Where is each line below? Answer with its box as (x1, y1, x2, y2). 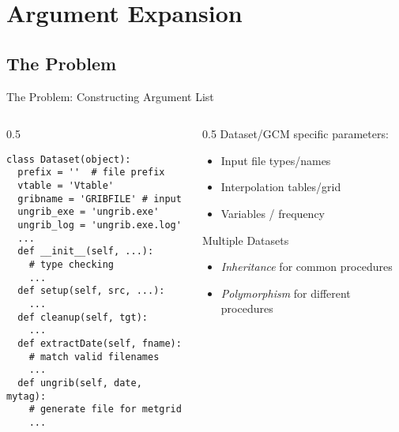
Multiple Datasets (201, 231, 289, 248)
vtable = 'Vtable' (17, 180, 115, 192)
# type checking (28, 259, 115, 271)
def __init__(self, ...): (17, 246, 154, 257)
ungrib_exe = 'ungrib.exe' (17, 206, 160, 218)
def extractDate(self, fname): (17, 337, 182, 349)
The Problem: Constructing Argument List (6, 88, 214, 104)
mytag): (6, 390, 47, 402)
